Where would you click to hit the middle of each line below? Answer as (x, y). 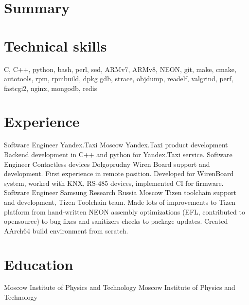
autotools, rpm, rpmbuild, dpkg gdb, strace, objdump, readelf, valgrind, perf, (119, 79)
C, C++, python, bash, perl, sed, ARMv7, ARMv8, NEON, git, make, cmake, (120, 69)
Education (39, 264)
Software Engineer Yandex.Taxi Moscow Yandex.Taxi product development (116, 145)
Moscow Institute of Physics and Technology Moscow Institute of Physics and (120, 287)
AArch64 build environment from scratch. (66, 230)
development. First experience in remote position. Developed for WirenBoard (119, 173)
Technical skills (55, 45)
